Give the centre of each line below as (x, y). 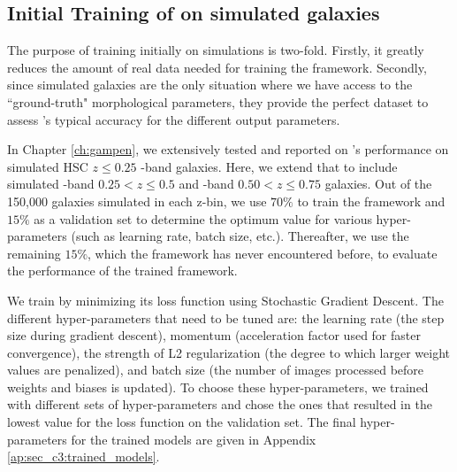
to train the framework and (371, 201)
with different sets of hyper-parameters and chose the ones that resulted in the (220, 404)
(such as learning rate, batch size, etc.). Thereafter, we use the (240, 236)
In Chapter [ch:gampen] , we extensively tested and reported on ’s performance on (228, 149)
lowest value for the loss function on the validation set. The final (182, 422)
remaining (34, 253)
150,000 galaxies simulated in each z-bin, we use (137, 201)
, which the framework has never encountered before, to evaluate (263, 253)
